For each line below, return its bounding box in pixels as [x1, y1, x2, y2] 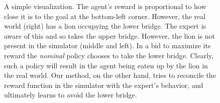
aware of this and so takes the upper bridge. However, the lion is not [4, 30, 215, 41]
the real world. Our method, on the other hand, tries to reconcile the [4, 70, 216, 80]
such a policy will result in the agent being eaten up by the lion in [4, 60, 208, 70]
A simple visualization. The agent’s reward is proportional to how [4, 1, 206, 11]
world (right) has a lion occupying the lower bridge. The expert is [4, 21, 206, 31]
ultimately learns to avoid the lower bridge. [4, 89, 137, 100]
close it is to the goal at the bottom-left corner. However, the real [4, 11, 206, 21]
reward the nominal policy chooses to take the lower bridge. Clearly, [4, 50, 214, 60]
